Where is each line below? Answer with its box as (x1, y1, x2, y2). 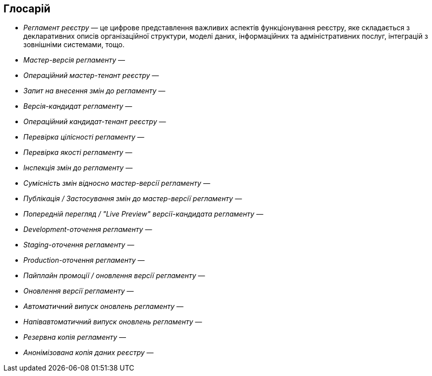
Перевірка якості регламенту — (23, 148, 132, 157)
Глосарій (3, 2, 51, 15)
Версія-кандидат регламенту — (23, 102, 132, 111)
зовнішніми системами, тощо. (23, 40, 125, 49)
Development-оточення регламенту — (23, 225, 152, 234)
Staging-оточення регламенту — (23, 240, 134, 249)
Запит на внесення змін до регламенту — (23, 86, 166, 95)
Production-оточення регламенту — (23, 256, 145, 265)
